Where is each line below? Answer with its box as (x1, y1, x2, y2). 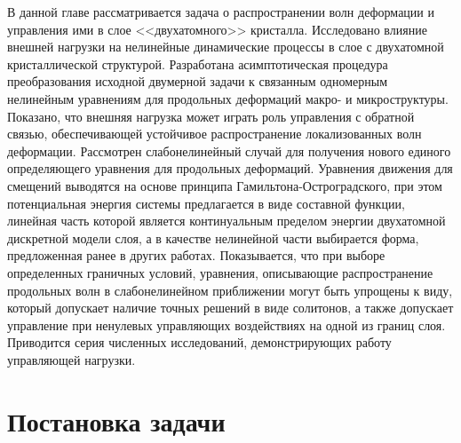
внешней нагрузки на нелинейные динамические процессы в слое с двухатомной (7, 37, 444, 56)
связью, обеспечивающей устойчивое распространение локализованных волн (7, 124, 422, 143)
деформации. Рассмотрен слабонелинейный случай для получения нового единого (7, 141, 451, 160)
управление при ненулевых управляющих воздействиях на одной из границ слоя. (7, 315, 446, 334)
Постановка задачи (7, 402, 226, 439)
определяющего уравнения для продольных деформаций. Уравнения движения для (7, 159, 453, 178)
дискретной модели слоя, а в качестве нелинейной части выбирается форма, (7, 228, 419, 247)
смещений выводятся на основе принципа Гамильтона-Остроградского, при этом (7, 176, 442, 194)
